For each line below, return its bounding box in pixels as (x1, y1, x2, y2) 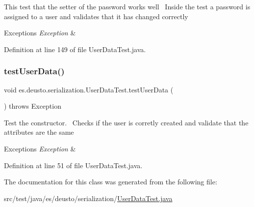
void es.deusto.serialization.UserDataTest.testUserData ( (4, 84, 174, 94)
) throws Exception (4, 101, 61, 111)
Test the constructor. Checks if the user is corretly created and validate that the (4, 117, 249, 127)
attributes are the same (4, 127, 74, 137)
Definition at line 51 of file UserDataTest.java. (4, 160, 143, 170)
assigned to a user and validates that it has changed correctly (4, 11, 188, 21)
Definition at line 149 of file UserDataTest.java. (4, 44, 146, 54)
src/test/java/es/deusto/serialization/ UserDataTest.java (4, 193, 173, 203)
